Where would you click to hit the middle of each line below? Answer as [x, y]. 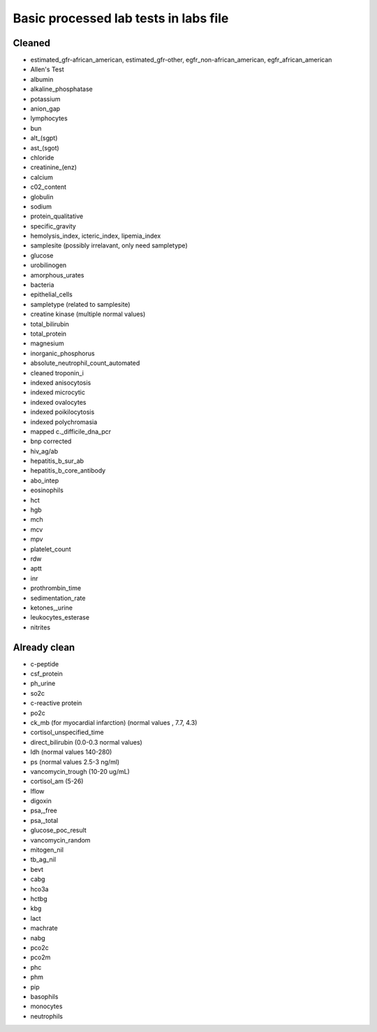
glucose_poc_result [58, 830]
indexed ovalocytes [58, 402]
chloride [42, 157]
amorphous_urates [57, 275]
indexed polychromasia [64, 422]
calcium [42, 177]
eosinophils [47, 490]
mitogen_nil [47, 850]
